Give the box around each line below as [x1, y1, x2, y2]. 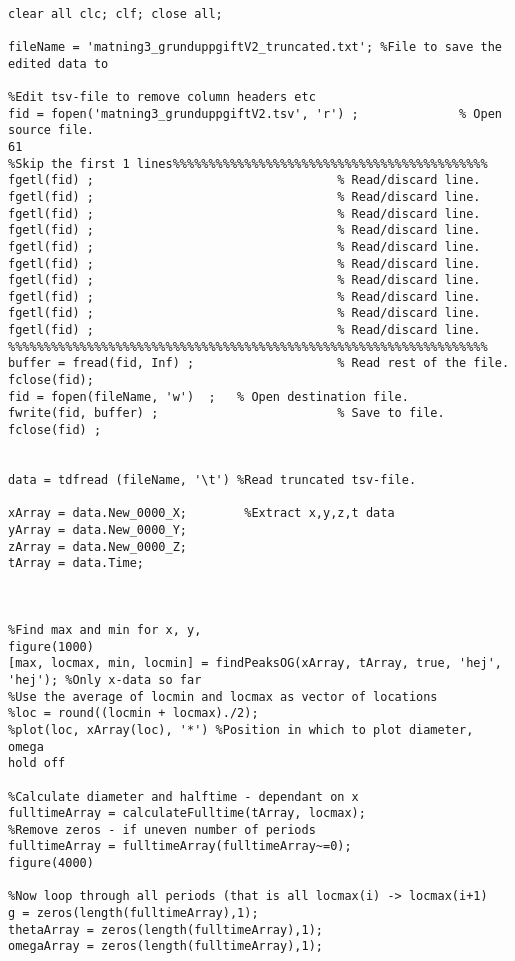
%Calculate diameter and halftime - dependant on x [8, 789, 359, 804]
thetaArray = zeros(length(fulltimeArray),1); [8, 922, 323, 937]
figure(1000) [8, 639, 94, 654]
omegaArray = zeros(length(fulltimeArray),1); [8, 939, 323, 954]
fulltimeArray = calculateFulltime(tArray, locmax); [8, 806, 366, 821]
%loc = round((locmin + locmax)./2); [8, 706, 259, 721]
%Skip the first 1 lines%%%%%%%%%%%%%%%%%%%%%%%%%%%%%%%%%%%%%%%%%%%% [8, 156, 488, 171]
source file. [8, 123, 94, 138]
